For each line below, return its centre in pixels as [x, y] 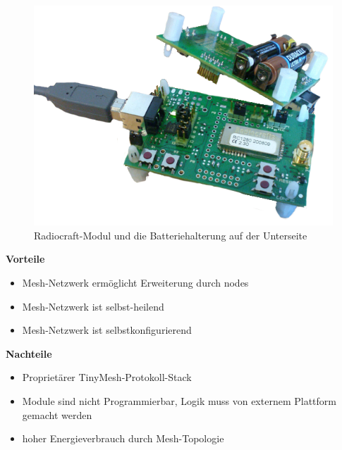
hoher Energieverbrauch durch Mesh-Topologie [123, 438]
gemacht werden [57, 414]
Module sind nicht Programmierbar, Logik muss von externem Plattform [179, 401]
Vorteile [25, 259]
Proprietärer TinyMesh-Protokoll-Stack [107, 377]
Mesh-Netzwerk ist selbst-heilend [93, 306]
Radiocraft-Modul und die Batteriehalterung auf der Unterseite [171, 235]
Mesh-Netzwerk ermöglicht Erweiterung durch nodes [135, 283]
